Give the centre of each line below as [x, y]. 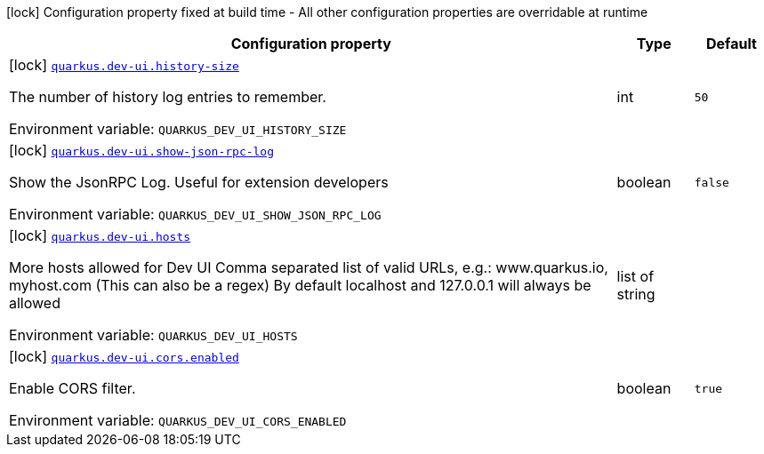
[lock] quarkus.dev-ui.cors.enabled [124, 356]
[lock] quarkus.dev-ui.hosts [100, 235]
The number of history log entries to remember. [168, 97]
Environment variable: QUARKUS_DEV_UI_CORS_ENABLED [178, 420]
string [636, 294]
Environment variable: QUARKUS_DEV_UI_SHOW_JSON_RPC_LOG [195, 214]
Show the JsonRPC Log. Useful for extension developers [199, 182]
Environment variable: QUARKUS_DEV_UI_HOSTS [153, 335]
